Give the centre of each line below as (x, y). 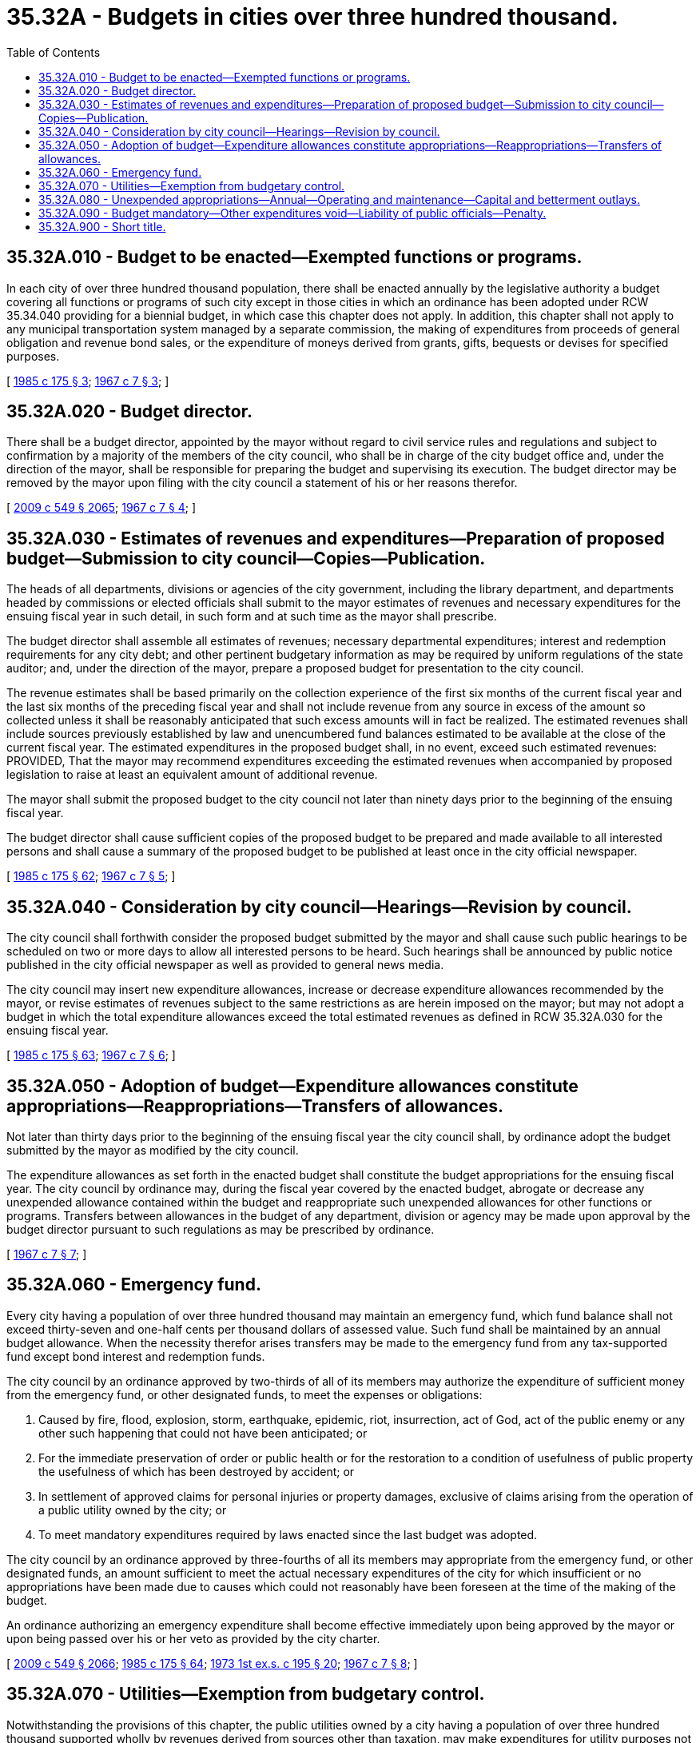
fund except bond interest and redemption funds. (136, 1356)
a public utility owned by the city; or (133, 1510)
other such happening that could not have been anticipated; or (203, 1433)
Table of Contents (54, 52)
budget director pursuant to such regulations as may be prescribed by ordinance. (221, 1229)
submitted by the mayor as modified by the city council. (153, 1150)
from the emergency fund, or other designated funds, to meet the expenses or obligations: (245, 1394)
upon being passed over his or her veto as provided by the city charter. (193, 1638)
